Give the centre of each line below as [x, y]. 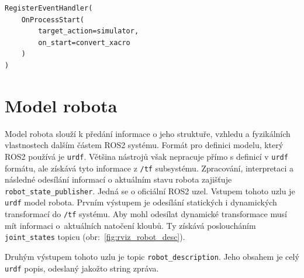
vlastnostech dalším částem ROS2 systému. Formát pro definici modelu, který [144, 145]
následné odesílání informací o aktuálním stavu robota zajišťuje [118, 179]
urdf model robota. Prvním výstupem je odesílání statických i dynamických [141, 202]
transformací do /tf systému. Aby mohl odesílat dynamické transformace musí [146, 214]
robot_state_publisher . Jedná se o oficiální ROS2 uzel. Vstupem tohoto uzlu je [150, 191]
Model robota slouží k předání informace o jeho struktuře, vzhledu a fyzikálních [148, 133]
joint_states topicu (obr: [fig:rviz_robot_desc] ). [95, 237]
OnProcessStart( [53, 20]
